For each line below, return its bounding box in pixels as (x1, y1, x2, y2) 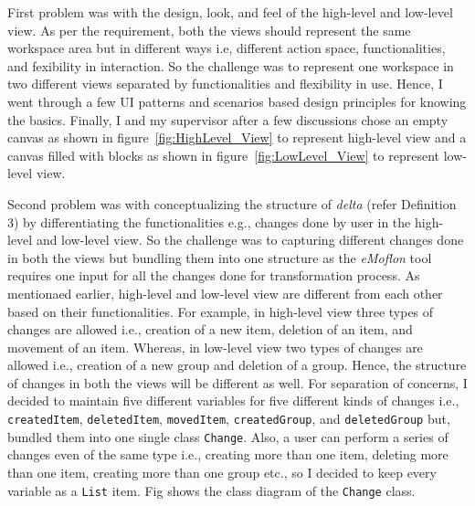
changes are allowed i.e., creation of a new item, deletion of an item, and (7, 320, 413, 339)
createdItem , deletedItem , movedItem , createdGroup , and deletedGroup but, (7, 409, 450, 428)
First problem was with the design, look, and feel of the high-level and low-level (7, 3, 453, 21)
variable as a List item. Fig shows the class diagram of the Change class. (7, 480, 416, 500)
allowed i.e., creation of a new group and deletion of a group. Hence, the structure (7, 355, 467, 374)
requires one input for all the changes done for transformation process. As (7, 266, 420, 285)
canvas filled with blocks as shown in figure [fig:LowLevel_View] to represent (7, 145, 439, 164)
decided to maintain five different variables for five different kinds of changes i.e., (7, 391, 459, 410)
